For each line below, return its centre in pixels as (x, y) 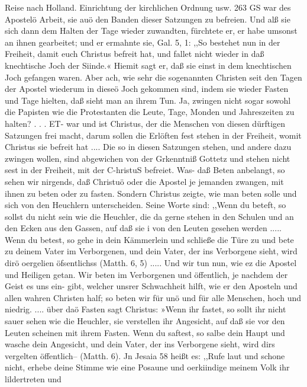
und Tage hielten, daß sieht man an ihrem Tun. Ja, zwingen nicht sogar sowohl (148, 100)
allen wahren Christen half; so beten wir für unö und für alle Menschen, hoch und (153, 297)
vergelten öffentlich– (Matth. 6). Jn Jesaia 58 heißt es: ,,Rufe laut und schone (145, 355)
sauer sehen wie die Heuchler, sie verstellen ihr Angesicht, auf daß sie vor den (145, 321)
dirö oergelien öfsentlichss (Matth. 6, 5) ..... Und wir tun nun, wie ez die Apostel (151, 263)
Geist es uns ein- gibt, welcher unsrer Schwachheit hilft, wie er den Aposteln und (151, 286)
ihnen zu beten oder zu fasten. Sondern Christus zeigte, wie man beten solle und (151, 193)
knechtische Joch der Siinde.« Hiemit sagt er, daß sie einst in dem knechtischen (148, 65)
